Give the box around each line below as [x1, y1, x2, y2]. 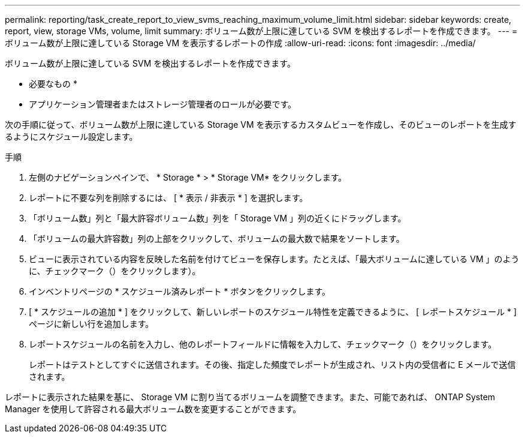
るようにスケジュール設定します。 [5, 131, 138, 142]
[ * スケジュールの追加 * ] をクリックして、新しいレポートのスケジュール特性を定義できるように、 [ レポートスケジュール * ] [29, 307, 517, 317]
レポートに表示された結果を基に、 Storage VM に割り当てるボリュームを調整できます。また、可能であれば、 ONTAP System [5, 392, 496, 402]
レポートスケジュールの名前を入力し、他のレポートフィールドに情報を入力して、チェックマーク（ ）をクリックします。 [29, 339, 497, 349]
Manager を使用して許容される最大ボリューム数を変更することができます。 [5, 404, 301, 414]
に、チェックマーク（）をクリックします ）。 [29, 266, 201, 276]
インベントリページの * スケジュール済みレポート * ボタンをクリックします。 [29, 286, 331, 296]
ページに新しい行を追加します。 [29, 319, 154, 329]
